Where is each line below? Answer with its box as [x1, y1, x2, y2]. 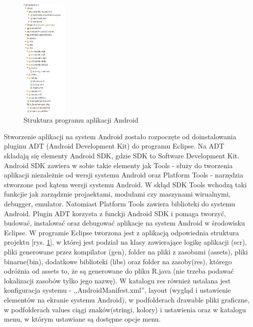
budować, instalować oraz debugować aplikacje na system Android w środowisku [4, 218, 245, 228]
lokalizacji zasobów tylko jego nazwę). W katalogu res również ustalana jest [4, 275, 231, 285]
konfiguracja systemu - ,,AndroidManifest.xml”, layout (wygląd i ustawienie [4, 285, 231, 295]
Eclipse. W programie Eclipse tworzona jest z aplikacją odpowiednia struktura [4, 227, 239, 237]
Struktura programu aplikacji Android [24, 115, 138, 125]
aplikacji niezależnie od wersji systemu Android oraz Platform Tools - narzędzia [4, 170, 243, 180]
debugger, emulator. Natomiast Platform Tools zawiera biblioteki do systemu [4, 199, 235, 209]
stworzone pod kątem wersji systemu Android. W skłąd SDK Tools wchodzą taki [4, 179, 247, 189]
